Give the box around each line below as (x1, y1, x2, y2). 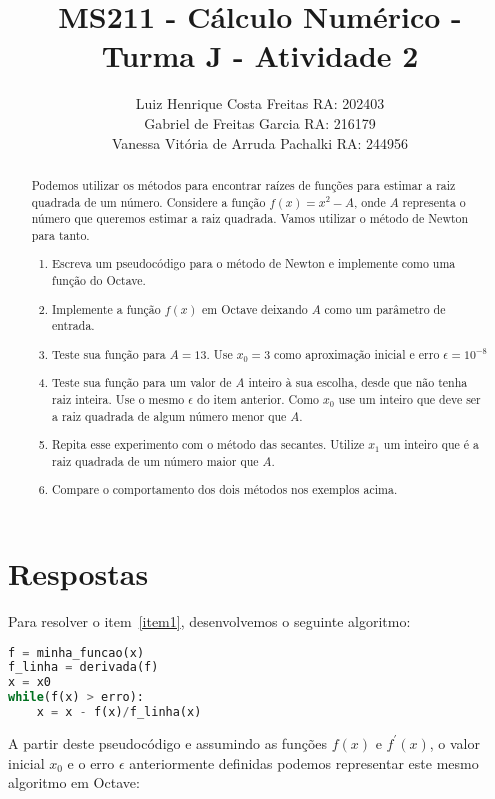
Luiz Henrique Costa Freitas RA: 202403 (135, 93, 385, 114)
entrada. (52, 317, 95, 334)
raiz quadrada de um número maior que (52, 452, 259, 469)
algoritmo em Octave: (8, 772, 140, 793)
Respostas (8, 553, 149, 594)
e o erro (67, 752, 115, 773)
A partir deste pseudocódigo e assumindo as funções (8, 732, 328, 753)
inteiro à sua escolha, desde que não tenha (248, 374, 468, 391)
